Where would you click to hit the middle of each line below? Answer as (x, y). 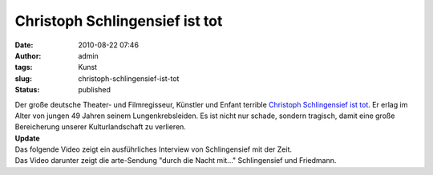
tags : (24, 67)
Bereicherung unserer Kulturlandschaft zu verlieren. (100, 127)
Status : (27, 90)
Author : (28, 55)
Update (27, 138)
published (95, 90)
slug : (23, 78)
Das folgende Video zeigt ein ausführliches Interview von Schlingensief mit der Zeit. (154, 149)
